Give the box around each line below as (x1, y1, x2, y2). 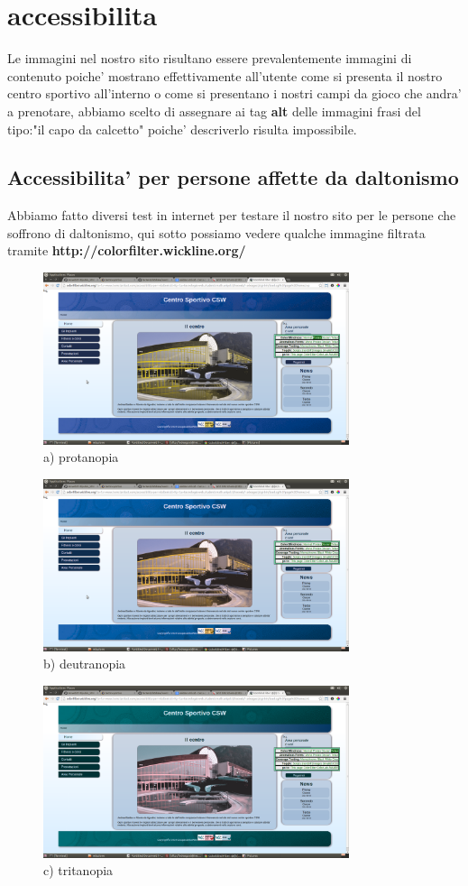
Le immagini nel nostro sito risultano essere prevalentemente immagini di (7, 49, 412, 68)
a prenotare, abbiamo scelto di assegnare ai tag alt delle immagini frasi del (7, 101, 421, 120)
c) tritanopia (43, 861, 114, 880)
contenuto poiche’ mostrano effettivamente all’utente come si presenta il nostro (7, 66, 443, 85)
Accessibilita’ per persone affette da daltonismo (7, 163, 459, 191)
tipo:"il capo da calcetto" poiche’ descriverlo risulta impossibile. (7, 119, 357, 138)
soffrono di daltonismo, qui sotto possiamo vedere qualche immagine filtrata (7, 223, 426, 242)
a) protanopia (43, 448, 119, 466)
